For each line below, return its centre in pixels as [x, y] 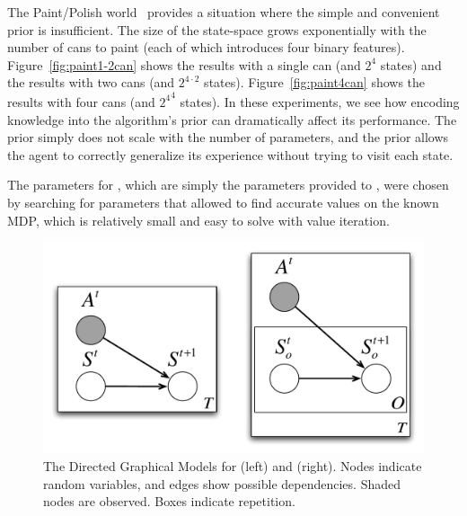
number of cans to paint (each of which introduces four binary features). [206, 47]
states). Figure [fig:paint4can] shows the [315, 82]
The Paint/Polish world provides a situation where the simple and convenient [224, 12]
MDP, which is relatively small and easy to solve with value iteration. [198, 220]
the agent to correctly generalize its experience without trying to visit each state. [230, 154]
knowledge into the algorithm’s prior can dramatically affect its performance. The [232, 119]
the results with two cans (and [91, 82]
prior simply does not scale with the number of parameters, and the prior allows [228, 137]
